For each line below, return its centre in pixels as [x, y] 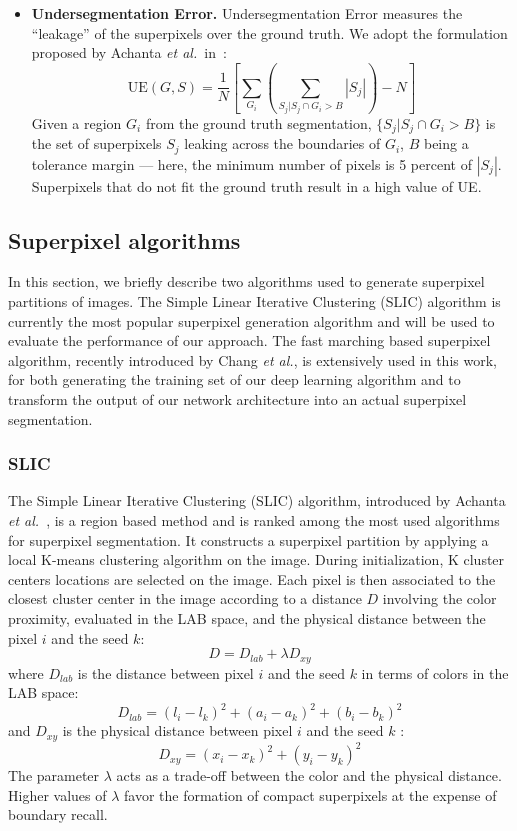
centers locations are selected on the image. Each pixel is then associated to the [252, 578]
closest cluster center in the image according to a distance [185, 598]
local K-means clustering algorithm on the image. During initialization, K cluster [256, 559]
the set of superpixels [96, 143]
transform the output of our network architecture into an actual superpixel [237, 399]
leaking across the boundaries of [282, 143]
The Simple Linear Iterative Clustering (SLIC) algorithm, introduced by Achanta [257, 500]
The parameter [54, 775]
